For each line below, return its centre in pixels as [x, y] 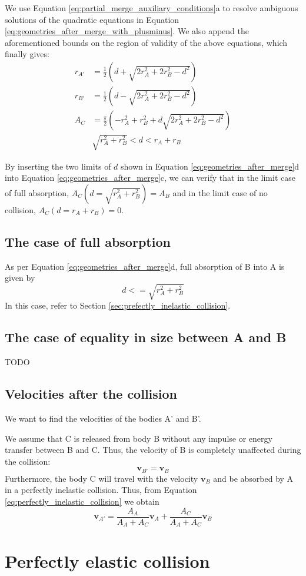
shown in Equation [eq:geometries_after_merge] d [210, 166]
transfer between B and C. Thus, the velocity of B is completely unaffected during [153, 450]
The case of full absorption [88, 241]
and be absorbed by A [253, 478]
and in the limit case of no [220, 192]
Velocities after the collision [91, 394]
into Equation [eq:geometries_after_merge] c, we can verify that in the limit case [150, 178]
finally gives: [27, 54]
